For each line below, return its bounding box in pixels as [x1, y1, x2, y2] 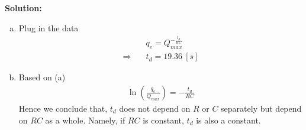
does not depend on [119, 102, 191, 114]
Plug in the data [18, 21, 79, 34]
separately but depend [221, 102, 302, 114]
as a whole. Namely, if [45, 113, 125, 126]
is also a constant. [196, 113, 261, 126]
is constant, [143, 113, 184, 126]
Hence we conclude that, [18, 102, 108, 114]
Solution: [5, 2, 42, 14]
